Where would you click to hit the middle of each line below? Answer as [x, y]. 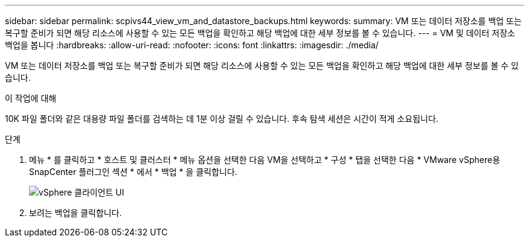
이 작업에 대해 [31, 98]
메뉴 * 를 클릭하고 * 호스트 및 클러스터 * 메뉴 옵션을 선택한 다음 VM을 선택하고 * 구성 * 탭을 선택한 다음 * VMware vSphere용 [265, 160]
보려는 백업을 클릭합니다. [75, 213]
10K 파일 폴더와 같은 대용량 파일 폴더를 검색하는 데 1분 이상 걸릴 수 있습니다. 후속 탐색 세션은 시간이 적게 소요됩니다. [222, 119]
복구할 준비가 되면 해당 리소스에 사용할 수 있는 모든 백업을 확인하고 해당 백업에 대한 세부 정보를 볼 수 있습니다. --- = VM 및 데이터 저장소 [260, 33]
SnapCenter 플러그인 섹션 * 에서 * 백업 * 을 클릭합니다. [133, 172]
